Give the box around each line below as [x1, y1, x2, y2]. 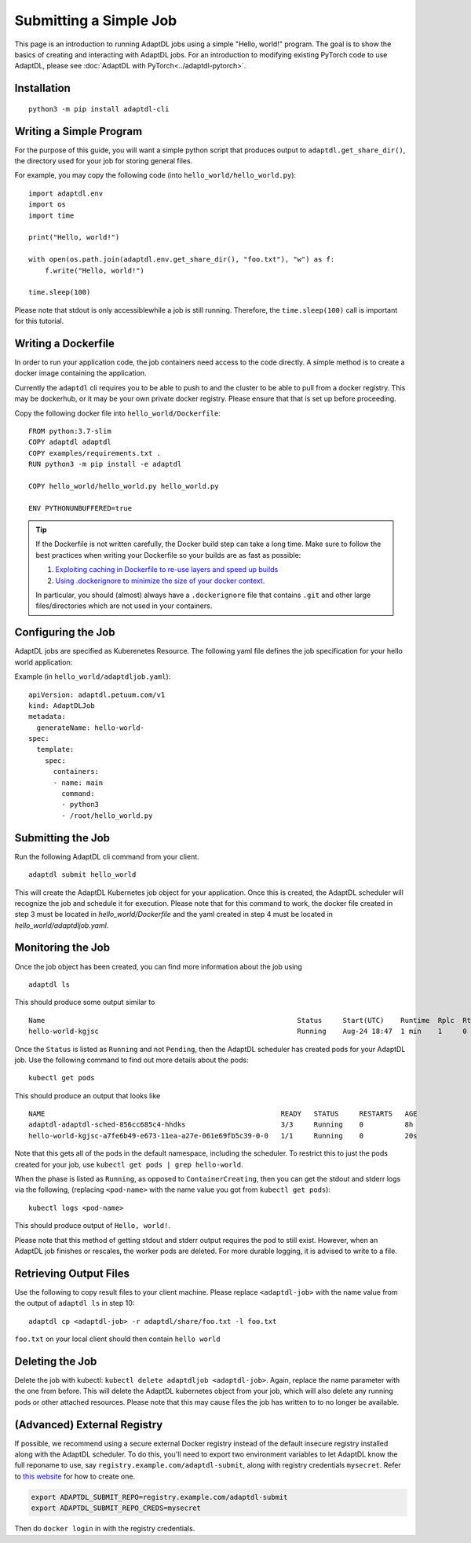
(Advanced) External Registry [14, 1418, 163, 1431]
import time [28, 211, 75, 220]
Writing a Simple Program [14, 124, 143, 137]
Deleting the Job [14, 1354, 97, 1368]
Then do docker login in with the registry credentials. [14, 1524, 195, 1534]
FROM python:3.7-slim [28, 427, 111, 435]
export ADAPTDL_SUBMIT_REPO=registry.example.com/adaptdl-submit [31, 1493, 288, 1501]
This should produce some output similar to [14, 998, 155, 1007]
